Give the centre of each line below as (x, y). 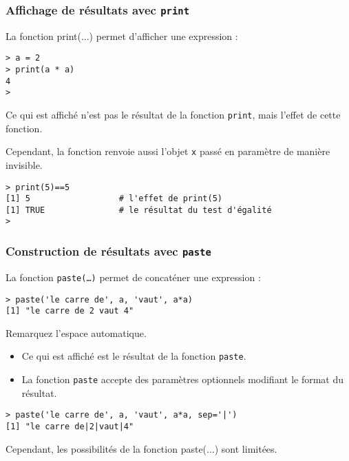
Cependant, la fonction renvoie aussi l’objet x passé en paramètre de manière (168, 151)
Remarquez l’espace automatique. (76, 332)
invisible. (24, 164)
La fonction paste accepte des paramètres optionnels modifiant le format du (183, 379)
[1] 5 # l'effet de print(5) (114, 199)
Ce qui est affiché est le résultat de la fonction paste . (134, 356)
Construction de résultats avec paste (108, 251)
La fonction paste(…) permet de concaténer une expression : (133, 277)
